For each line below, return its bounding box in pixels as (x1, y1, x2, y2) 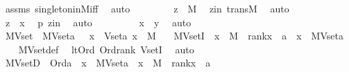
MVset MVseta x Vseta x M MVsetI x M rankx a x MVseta (5, 28, 343, 43)
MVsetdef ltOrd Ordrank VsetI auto (18, 42, 194, 56)
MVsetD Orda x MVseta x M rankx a (5, 55, 211, 70)
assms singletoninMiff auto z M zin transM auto (5, 1, 289, 15)
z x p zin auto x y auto (5, 15, 191, 29)
